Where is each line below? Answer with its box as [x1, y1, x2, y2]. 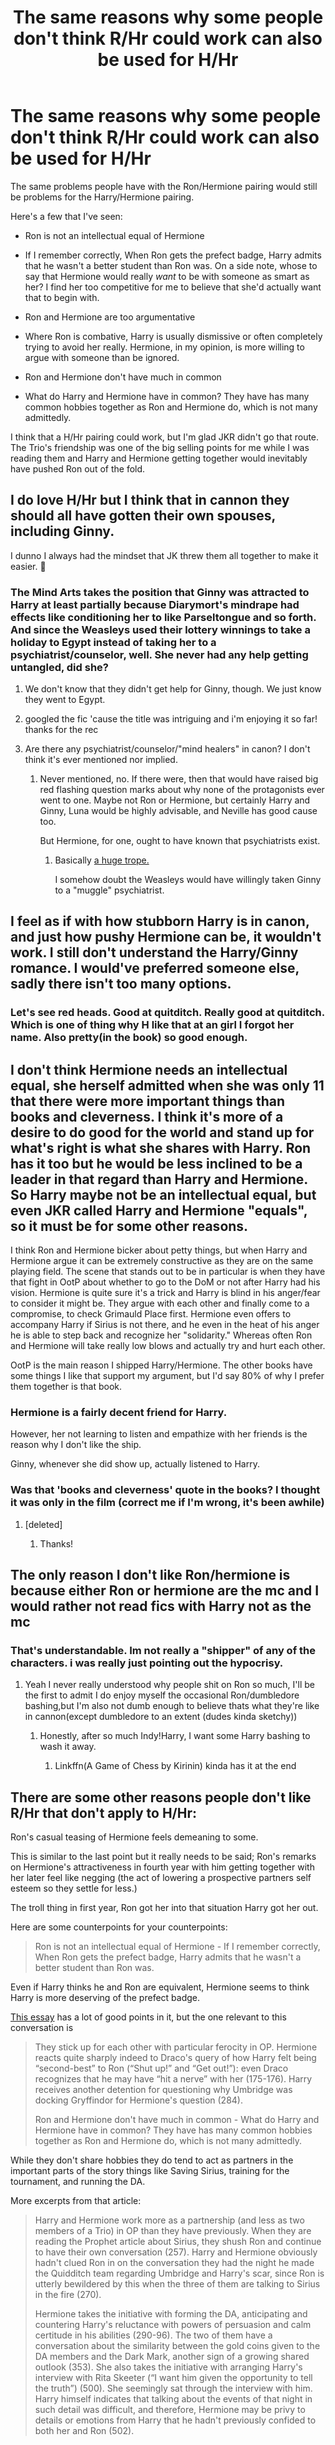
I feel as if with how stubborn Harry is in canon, [10, 913, 310, 930]
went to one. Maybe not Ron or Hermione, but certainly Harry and [39, 794, 311, 806]
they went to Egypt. [24, 694, 106, 706]
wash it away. [39, 1741, 97, 1753]
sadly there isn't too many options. [10, 976, 232, 993]
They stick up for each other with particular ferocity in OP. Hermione [34, 2041, 318, 2053]
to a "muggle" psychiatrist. [54, 884, 165, 896]
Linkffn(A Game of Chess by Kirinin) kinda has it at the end [54, 1760, 297, 1772]
